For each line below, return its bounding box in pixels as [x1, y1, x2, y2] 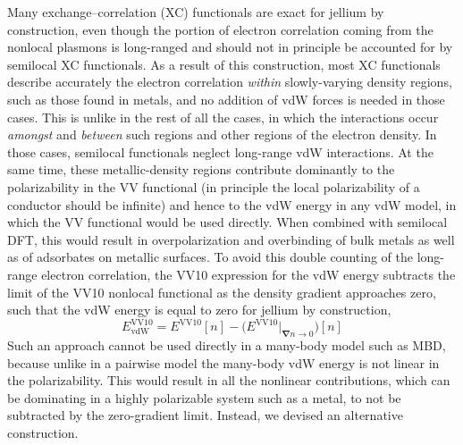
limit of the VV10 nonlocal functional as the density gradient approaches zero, [7, 282, 436, 301]
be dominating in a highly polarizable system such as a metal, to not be [7, 388, 401, 407]
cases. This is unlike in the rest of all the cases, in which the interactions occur [7, 107, 439, 126]
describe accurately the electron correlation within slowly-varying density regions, [7, 72, 452, 91]
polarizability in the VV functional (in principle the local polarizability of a [7, 177, 420, 196]
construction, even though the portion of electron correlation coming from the [7, 20, 434, 38]
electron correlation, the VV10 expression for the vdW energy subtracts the [41, 264, 456, 283]
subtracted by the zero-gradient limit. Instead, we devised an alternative [7, 406, 403, 424]
